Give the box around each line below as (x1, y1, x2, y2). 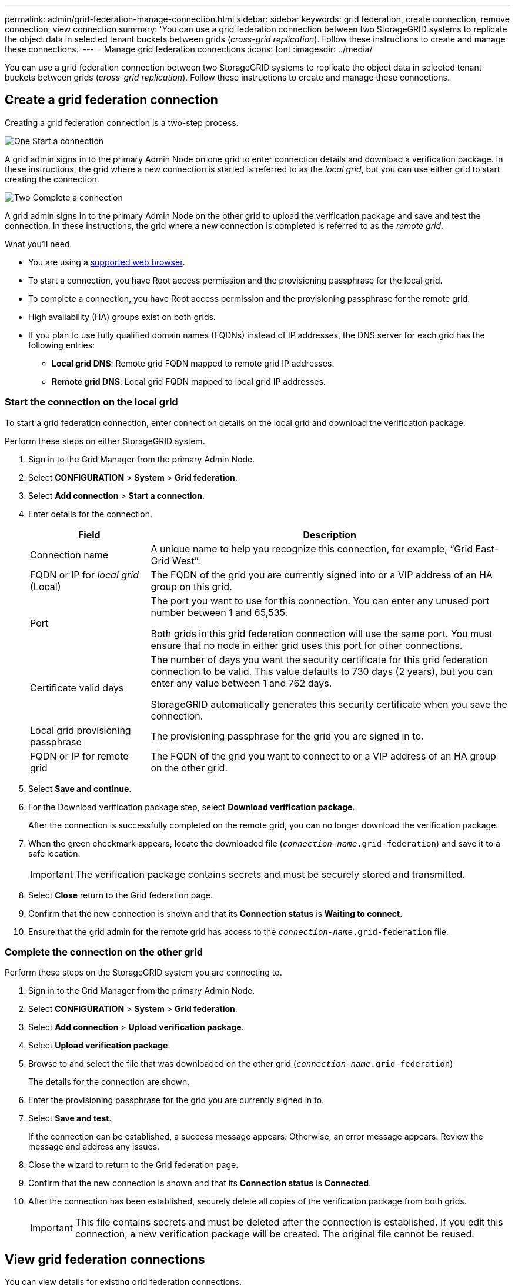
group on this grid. (151, 580, 232, 592)
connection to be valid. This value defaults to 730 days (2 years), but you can (151, 665, 493, 677)
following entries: (28, 339, 95, 350)
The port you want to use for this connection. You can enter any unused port (151, 594, 490, 607)
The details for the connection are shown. (28, 1077, 190, 1087)
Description (303, 528, 356, 541)
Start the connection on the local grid (5, 396, 178, 408)
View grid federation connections (5, 1251, 205, 1267)
